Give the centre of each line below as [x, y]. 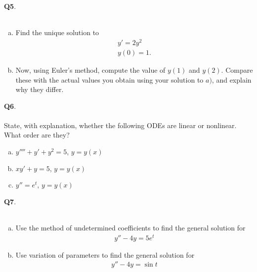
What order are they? [37, 135]
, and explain [232, 79]
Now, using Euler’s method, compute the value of [90, 69]
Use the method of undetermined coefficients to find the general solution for [130, 228]
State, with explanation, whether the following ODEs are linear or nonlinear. [120, 125]
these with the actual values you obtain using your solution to [109, 79]
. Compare [237, 69]
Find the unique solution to [57, 32]
